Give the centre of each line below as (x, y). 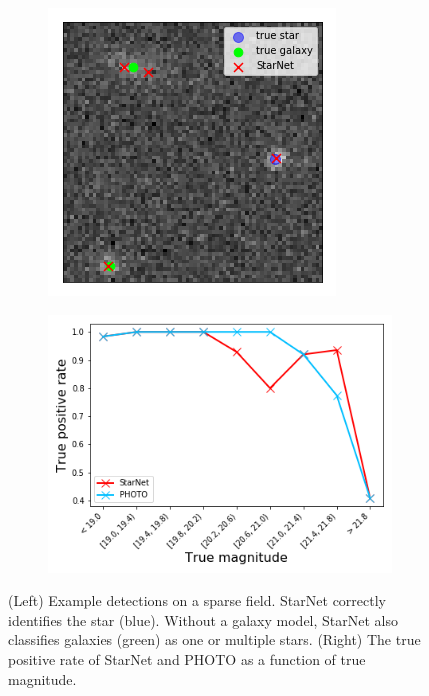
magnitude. (42, 678)
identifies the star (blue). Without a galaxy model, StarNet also (203, 619)
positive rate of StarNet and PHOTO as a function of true (187, 658)
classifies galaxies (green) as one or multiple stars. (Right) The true (214, 639)
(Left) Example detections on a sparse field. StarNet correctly (197, 600)
